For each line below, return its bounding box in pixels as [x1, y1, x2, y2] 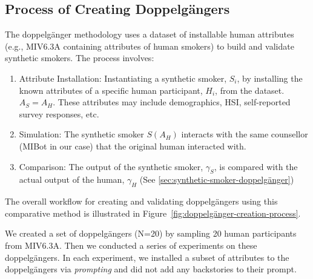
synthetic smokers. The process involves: [5, 51, 154, 64]
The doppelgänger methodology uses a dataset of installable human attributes [5, 28, 294, 41]
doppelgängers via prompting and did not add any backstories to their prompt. [5, 263, 297, 275]
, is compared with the [214, 160, 298, 172]
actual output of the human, [19, 173, 125, 186]
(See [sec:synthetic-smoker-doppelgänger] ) [139, 173, 294, 186]
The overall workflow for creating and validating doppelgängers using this [5, 195, 278, 208]
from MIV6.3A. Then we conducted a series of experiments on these [5, 238, 257, 251]
